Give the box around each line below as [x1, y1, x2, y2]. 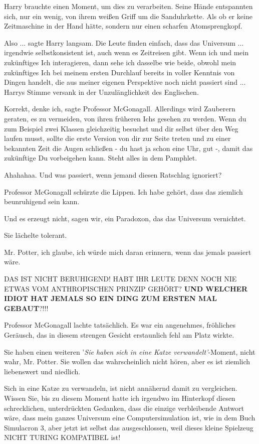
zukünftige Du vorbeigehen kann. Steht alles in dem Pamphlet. [4, 153, 197, 163]
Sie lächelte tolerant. [4, 230, 67, 240]
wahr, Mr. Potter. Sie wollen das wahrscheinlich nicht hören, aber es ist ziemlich [4, 356, 250, 367]
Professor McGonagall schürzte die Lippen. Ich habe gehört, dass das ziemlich [4, 186, 243, 197]
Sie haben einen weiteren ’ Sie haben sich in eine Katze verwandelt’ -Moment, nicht [4, 346, 255, 357]
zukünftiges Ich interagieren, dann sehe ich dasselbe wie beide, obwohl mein [4, 57, 236, 67]
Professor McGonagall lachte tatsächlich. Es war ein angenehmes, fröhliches [4, 320, 235, 330]
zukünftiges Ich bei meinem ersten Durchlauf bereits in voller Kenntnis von [4, 67, 235, 77]
